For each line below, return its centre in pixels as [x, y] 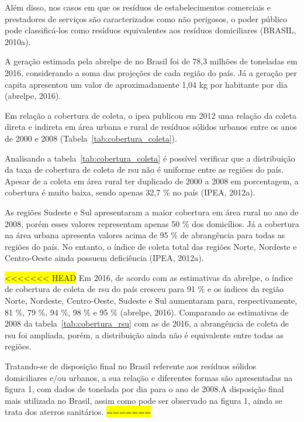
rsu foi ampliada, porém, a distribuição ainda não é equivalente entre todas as [144, 334]
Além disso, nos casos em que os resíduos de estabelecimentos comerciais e [138, 7]
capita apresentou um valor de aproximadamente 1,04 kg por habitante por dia [146, 84]
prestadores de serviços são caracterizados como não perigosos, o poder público [146, 18]
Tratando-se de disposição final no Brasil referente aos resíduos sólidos [131, 366]
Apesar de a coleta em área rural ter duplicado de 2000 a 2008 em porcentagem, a [152, 181]
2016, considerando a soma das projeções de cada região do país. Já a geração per [151, 72]
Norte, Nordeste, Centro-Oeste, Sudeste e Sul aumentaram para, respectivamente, [151, 301]
